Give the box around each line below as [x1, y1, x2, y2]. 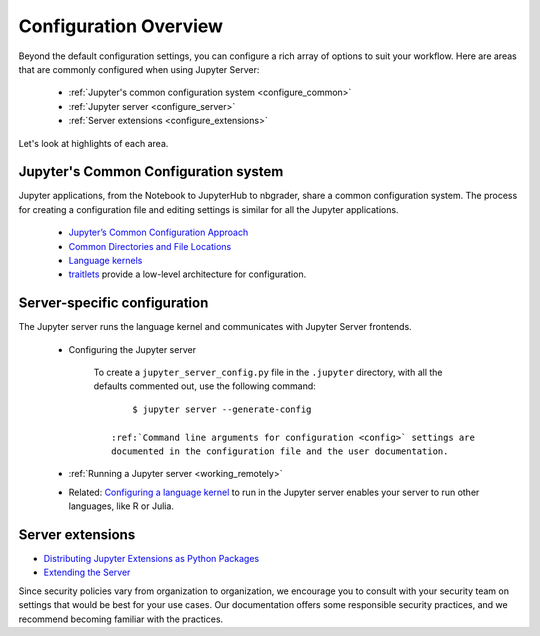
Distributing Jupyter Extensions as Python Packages [43, 553, 260, 565]
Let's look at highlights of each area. [18, 137, 169, 149]
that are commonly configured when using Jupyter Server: [18, 63, 260, 75]
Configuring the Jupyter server [68, 343, 197, 355]
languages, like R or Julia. [68, 500, 175, 512]
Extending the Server [43, 566, 131, 579]
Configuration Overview [18, 15, 224, 37]
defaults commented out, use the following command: [93, 380, 317, 392]
